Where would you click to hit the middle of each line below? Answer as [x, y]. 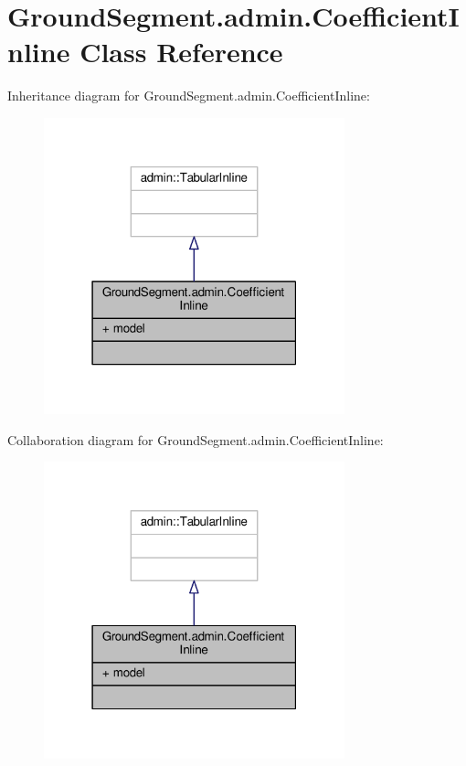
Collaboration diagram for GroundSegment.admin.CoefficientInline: [196, 439]
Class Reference [181, 52]
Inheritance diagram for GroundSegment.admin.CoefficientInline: [189, 96]
